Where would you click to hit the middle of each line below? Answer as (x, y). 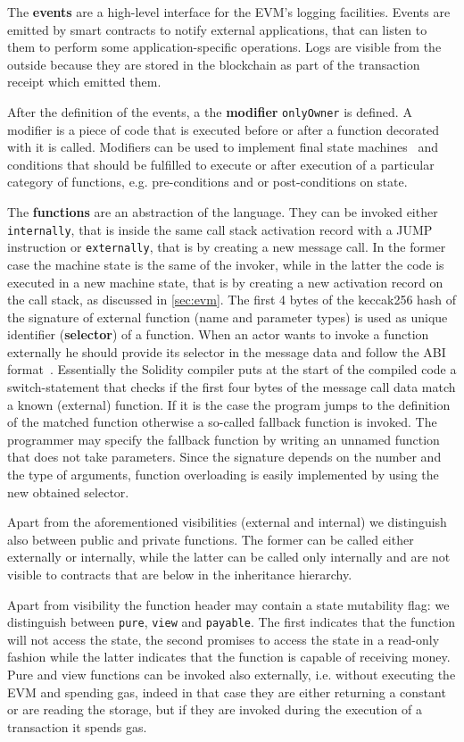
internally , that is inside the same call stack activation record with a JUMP (220, 229)
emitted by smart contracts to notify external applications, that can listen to (217, 29)
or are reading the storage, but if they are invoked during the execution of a (215, 709)
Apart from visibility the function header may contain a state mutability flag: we (228, 604)
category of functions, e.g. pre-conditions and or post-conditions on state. (207, 182)
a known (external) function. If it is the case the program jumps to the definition (229, 404)
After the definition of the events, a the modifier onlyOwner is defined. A (210, 111)
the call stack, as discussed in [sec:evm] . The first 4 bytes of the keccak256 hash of (232, 300)
